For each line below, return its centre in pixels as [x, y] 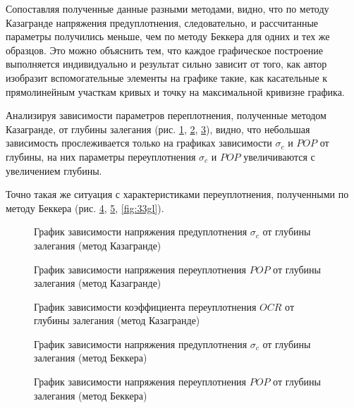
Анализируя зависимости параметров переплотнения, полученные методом [166, 115]
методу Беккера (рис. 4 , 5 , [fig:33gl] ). [85, 208]
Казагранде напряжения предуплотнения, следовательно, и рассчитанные [162, 22]
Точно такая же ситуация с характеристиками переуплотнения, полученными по [177, 194]
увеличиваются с [279, 156]
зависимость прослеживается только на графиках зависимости [139, 143]
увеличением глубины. [54, 170]
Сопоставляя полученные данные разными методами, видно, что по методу [167, 8]
